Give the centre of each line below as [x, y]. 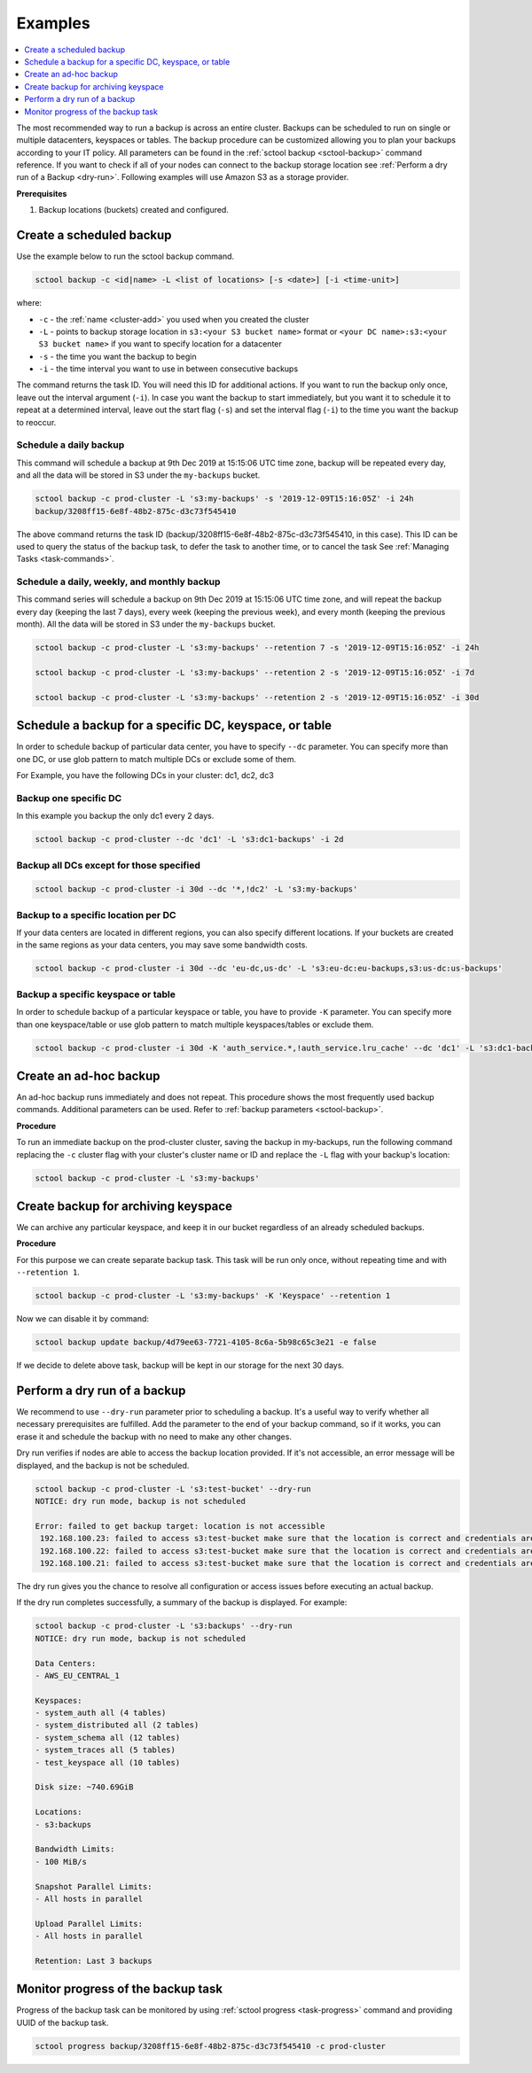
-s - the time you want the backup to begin [117, 356]
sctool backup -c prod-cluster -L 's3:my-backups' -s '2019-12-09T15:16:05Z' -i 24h [224, 499]
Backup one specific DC [69, 798]
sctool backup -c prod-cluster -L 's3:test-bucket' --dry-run [173, 1489]
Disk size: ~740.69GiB [84, 1787]
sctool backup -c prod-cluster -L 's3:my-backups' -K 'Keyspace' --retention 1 [213, 1296]
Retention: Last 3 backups [94, 1960]
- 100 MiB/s [61, 1862]
